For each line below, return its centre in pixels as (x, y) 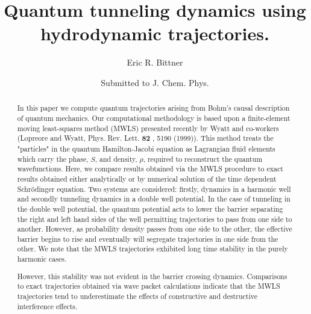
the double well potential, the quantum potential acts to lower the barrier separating (150, 208)
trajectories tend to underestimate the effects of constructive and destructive (137, 296)
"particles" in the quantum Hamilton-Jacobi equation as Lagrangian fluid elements (146, 148)
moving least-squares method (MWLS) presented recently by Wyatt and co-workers (148, 128)
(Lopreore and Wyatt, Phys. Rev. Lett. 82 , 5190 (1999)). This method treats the (145, 138)
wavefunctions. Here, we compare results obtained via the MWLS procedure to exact (150, 169)
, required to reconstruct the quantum (203, 159)
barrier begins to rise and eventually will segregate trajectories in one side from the (148, 239)
